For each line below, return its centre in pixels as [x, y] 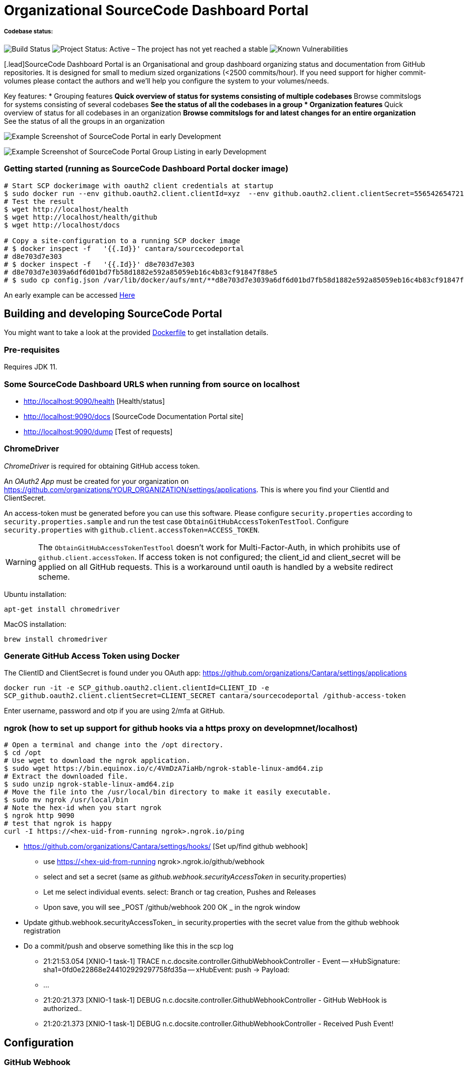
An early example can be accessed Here [70, 295]
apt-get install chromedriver [62, 609]
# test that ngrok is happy [58, 824]
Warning [21, 562]
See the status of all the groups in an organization [84, 121]
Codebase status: [29, 32]
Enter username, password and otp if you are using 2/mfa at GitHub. [115, 711]
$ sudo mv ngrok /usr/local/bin [66, 800]
